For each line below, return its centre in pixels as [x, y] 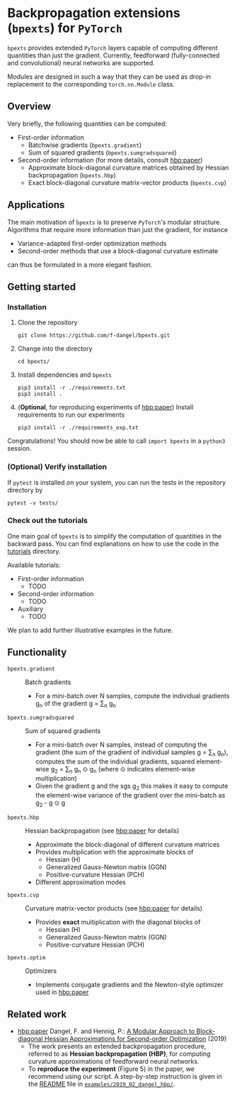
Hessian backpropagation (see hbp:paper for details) [102, 830]
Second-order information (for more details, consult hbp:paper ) [110, 160]
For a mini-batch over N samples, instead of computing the [121, 745]
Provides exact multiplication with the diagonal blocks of [118, 922]
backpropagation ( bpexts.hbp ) [72, 175]
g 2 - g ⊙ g [50, 803]
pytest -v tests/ [33, 503]
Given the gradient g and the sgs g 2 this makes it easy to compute [132, 787]
